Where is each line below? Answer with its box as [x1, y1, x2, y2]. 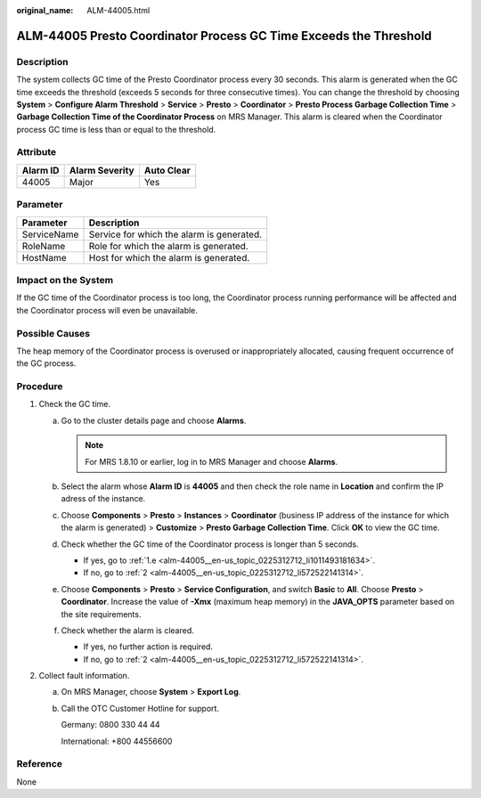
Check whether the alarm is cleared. [61, 624, 195, 636]
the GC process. [16, 358, 77, 369]
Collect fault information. [38, 671, 130, 681]
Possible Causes [16, 327, 91, 339]
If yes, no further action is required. [83, 641, 214, 652]
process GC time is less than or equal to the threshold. [16, 124, 216, 134]
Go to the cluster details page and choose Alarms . [61, 415, 247, 426]
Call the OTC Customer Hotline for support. [61, 703, 220, 713]
